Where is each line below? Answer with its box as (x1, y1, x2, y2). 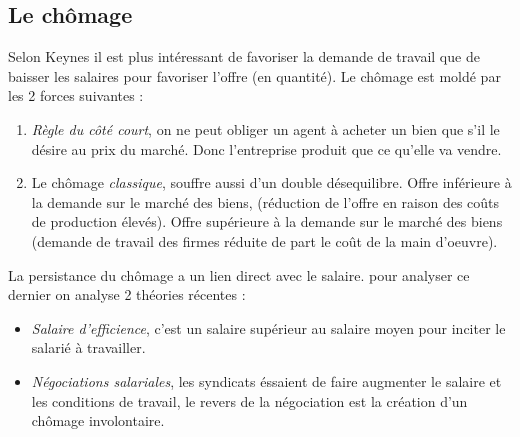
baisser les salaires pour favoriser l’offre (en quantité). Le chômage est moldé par (8, 65, 501, 86)
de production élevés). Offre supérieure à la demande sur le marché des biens (31, 211, 503, 232)
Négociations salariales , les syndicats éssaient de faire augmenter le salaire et (31, 370, 502, 391)
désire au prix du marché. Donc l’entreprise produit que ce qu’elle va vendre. (31, 138, 502, 159)
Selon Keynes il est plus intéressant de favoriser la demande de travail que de (8, 46, 480, 67)
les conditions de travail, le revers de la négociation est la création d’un (31, 390, 468, 411)
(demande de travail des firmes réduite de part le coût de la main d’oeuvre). (31, 230, 498, 251)
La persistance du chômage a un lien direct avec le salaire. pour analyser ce (8, 264, 470, 285)
